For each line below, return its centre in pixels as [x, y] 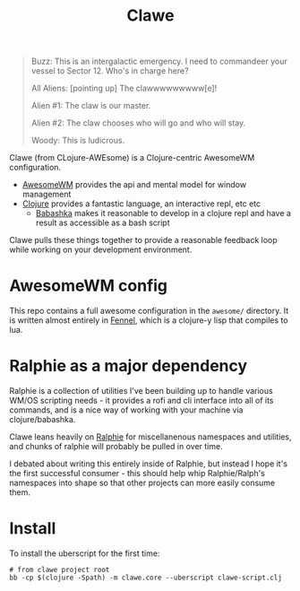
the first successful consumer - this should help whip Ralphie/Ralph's [137, 474]
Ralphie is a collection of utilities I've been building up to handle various [141, 391]
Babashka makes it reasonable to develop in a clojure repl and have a [163, 213]
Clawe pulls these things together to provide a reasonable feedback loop [143, 240]
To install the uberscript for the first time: [85, 553]
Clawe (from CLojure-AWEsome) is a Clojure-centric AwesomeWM [132, 158]
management [47, 195]
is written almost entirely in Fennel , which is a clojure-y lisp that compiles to [149, 320]
